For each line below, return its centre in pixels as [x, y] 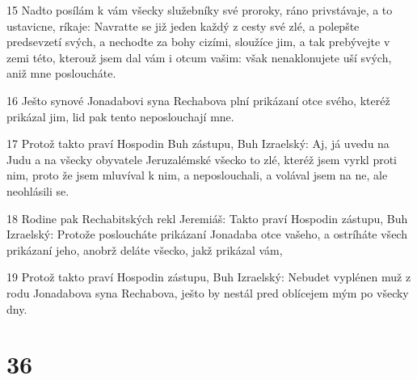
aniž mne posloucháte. [61, 73]
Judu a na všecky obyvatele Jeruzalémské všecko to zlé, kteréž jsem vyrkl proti [202, 159]
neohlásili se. [38, 190]
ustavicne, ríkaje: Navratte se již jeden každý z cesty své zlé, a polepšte [183, 25]
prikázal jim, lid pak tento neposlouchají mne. [120, 116]
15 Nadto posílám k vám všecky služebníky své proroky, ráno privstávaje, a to [200, 10]
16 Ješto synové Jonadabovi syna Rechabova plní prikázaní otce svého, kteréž [198, 100]
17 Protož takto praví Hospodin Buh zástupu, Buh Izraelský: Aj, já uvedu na [198, 144]
